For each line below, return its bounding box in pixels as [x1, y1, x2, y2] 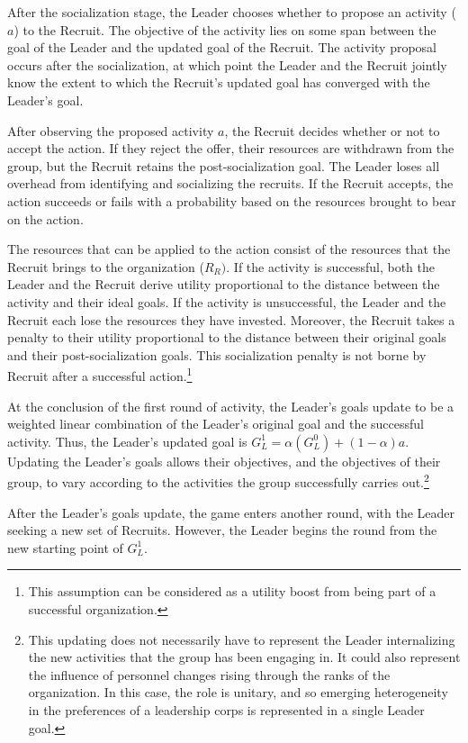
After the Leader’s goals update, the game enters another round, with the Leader [7, 503, 455, 521]
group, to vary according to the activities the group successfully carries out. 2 [7, 470, 429, 491]
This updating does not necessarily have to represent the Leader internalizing [28, 630, 455, 648]
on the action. [7, 209, 84, 228]
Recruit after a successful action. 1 [7, 364, 193, 385]
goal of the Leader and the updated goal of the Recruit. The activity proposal [7, 38, 436, 57]
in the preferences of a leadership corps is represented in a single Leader [28, 700, 425, 719]
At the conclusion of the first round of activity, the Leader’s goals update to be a [7, 396, 454, 415]
